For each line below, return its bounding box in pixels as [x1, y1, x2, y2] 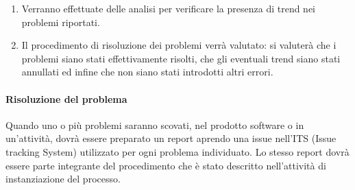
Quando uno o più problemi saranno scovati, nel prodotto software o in [5, 117, 304, 132]
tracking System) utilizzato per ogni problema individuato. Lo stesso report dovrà [5, 144, 350, 158]
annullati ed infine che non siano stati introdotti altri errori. [21, 64, 273, 79]
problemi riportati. [21, 14, 100, 29]
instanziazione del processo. [5, 171, 121, 186]
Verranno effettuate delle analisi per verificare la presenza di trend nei [21, 1, 315, 15]
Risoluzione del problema [5, 91, 127, 106]
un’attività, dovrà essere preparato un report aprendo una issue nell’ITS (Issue [5, 131, 336, 145]
